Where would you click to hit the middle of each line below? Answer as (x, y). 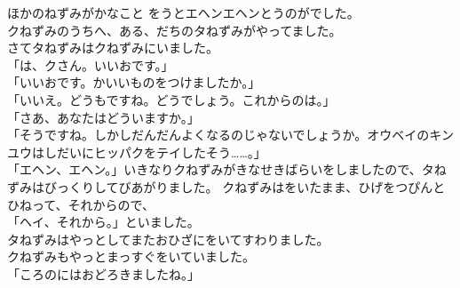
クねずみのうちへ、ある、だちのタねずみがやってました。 (174, 30)
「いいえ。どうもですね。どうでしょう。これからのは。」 (171, 99)
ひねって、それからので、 (81, 204)
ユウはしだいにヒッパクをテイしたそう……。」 (137, 152)
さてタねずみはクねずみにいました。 (113, 48)
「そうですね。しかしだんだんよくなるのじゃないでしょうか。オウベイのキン (230, 135)
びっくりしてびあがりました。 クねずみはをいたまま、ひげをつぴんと (245, 186)
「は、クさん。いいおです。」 (91, 64)
